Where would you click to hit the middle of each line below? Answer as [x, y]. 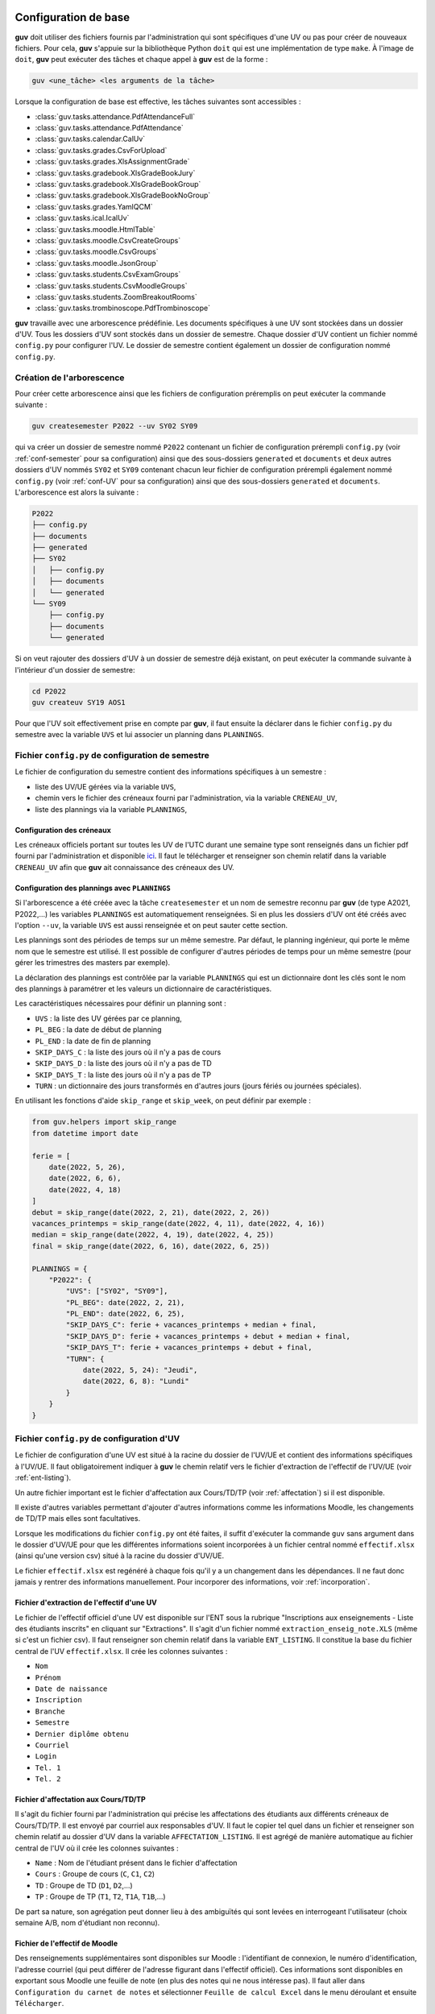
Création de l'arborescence [70, 377]
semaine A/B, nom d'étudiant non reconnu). [87, 1923]
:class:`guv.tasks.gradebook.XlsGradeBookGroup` [118, 184]
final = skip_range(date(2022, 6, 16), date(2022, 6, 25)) [151, 1246]
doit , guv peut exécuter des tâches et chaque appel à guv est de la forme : [141, 60]
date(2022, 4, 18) [85, 1189]
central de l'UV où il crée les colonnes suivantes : [97, 1848]
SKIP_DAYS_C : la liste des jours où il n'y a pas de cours [128, 1052]
